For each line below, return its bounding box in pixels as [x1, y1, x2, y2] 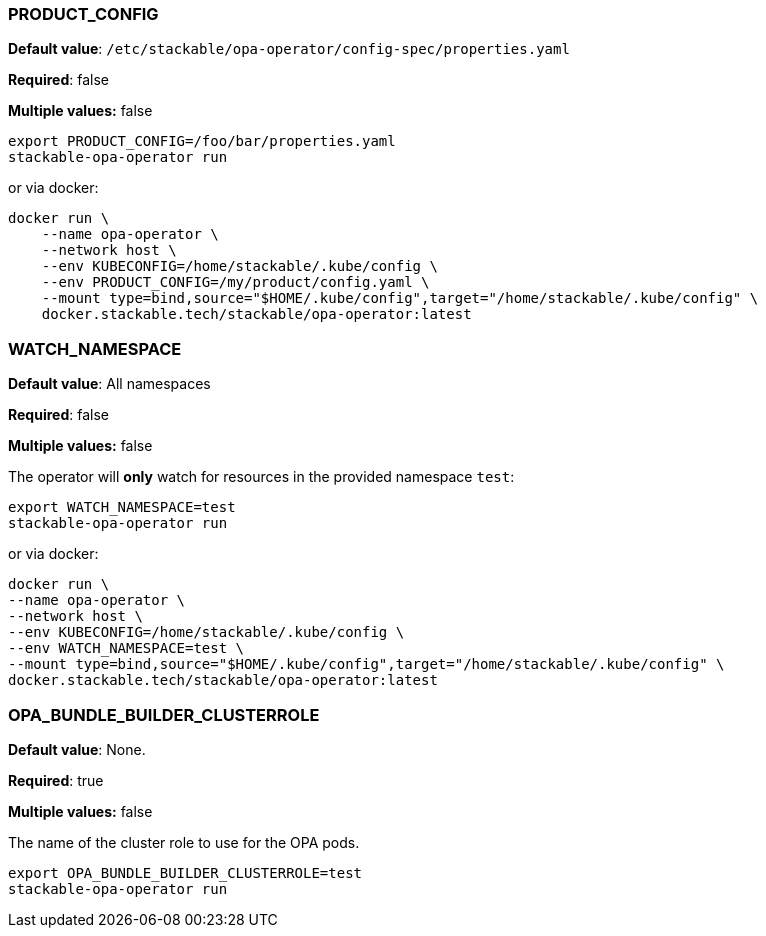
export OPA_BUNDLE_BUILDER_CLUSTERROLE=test [8, 864, 363, 881]
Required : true [8, 771, 104, 789]
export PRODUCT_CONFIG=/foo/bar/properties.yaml [8, 133, 396, 150]
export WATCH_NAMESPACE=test [8, 499, 236, 516]
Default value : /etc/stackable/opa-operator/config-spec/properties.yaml [8, 40, 570, 58]
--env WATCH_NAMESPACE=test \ [8, 640, 245, 657]
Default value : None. [8, 740, 146, 758]
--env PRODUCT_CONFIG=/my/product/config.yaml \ [41, 274, 430, 291]
